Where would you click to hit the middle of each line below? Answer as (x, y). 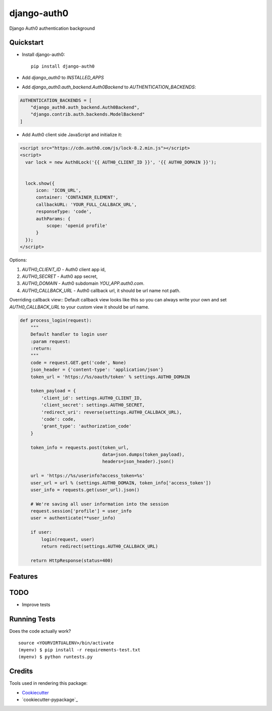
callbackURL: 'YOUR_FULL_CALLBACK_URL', (86, 204)
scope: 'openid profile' (77, 226)
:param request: (50, 341)
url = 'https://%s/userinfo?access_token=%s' (88, 476)
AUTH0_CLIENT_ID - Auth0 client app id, (64, 269)
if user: (41, 532)
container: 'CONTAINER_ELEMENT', (77, 197)
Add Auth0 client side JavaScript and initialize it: (72, 134)
